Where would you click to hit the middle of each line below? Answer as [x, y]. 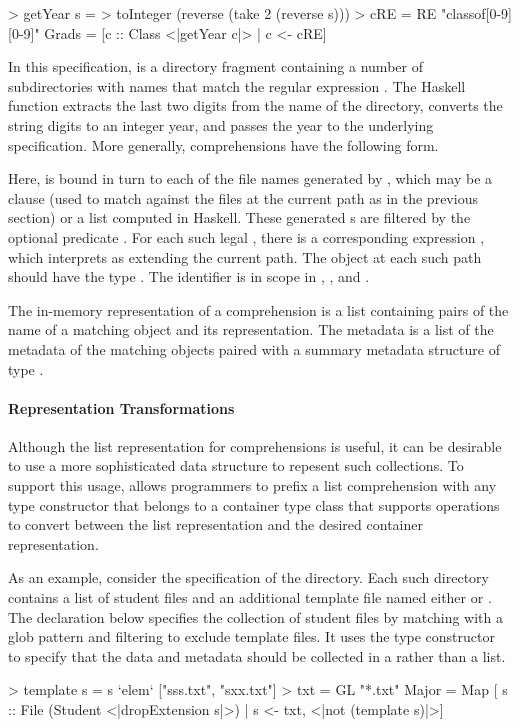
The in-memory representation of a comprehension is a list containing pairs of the [258, 309]
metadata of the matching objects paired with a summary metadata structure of [254, 348]
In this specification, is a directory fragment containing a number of [215, 66]
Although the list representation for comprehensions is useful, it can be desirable [255, 445]
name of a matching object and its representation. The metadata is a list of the [251, 329]
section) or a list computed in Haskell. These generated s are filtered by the [239, 217]
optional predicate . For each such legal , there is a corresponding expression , [246, 236]
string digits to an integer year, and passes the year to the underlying [221, 124]
